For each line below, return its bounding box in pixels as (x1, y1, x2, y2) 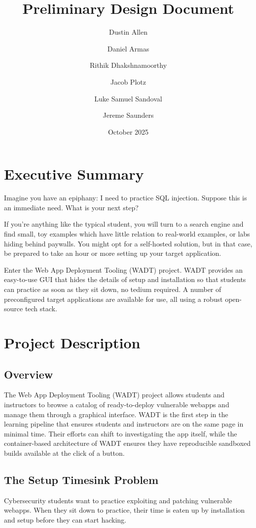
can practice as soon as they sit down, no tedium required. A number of (4, 284, 221, 294)
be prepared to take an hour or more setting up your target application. (4, 248, 221, 258)
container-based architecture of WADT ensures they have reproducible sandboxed (4, 438, 251, 448)
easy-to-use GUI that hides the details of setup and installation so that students (4, 274, 246, 285)
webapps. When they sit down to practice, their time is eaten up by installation (4, 505, 245, 515)
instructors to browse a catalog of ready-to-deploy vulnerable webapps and (4, 399, 229, 409)
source (4, 303, 23, 314)
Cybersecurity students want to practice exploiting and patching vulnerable (4, 495, 232, 505)
